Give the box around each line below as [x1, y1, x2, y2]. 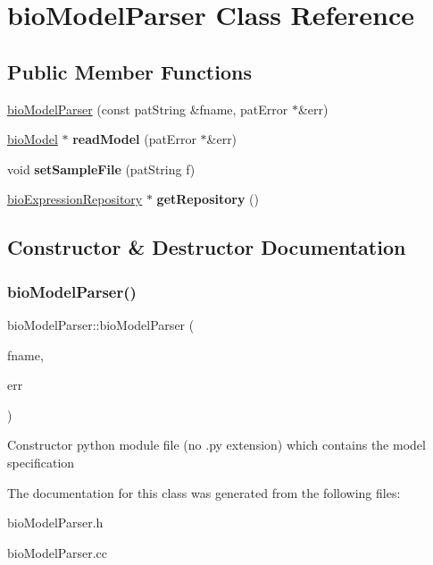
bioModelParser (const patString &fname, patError [7, 99, 288, 118]
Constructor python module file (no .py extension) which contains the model [7, 435, 426, 454]
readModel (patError [72, 130, 196, 148]
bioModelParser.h [7, 513, 104, 532]
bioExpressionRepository [7, 190, 143, 208]
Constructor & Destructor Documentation [7, 233, 406, 261]
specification [7, 452, 75, 471]
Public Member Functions [7, 57, 252, 85]
